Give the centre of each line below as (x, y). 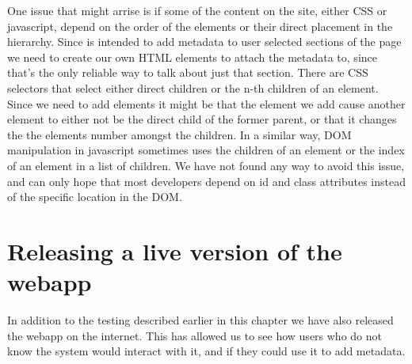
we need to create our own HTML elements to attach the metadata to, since (192, 57)
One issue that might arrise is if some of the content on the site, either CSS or (197, 10)
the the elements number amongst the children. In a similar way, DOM (179, 134)
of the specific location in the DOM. (95, 197)
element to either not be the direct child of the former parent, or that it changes (202, 119)
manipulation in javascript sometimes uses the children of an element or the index (206, 150)
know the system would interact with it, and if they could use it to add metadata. (206, 351)
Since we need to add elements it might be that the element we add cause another (206, 103)
